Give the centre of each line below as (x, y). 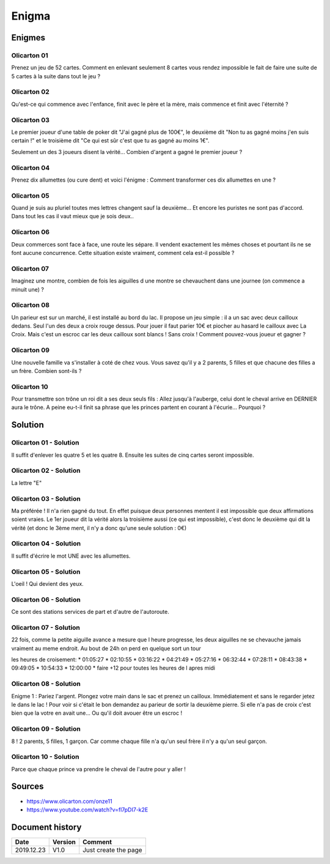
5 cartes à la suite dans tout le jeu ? (56, 76)
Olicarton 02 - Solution (46, 471)
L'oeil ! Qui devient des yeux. (47, 583)
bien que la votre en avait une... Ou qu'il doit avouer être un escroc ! (97, 713)
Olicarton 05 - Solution (46, 572)
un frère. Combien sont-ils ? (46, 371)
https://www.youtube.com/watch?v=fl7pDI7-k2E (87, 810)
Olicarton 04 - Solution (46, 544)
